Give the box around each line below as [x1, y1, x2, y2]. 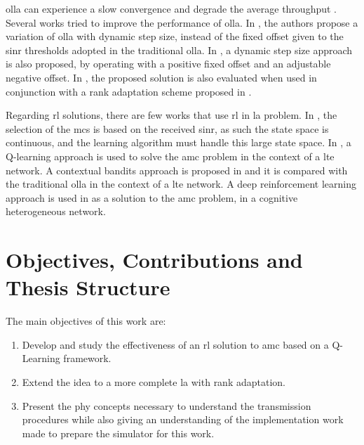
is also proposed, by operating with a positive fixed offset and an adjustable [6, 56, 331, 71]
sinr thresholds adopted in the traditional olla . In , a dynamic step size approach [6, 42, 353, 57]
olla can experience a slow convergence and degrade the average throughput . [6, 1, 337, 15]
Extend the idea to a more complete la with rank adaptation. [22, 375, 285, 389]
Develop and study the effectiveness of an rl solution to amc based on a [22, 337, 329, 352]
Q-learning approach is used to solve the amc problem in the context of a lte [6, 148, 335, 163]
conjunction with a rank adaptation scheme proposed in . [6, 84, 252, 98]
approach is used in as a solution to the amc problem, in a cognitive [6, 190, 298, 205]
